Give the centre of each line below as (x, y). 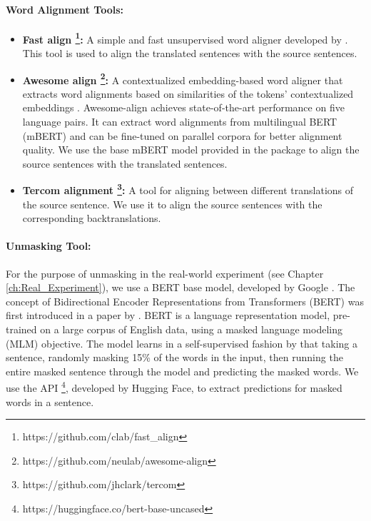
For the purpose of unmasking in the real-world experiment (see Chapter (165, 273)
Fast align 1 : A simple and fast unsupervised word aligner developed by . (185, 38)
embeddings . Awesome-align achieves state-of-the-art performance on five (183, 107)
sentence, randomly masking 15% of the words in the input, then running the (174, 357)
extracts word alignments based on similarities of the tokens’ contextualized (188, 93)
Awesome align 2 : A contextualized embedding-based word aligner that (183, 79)
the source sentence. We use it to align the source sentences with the (172, 204)
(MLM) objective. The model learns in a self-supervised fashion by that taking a (182, 343)
